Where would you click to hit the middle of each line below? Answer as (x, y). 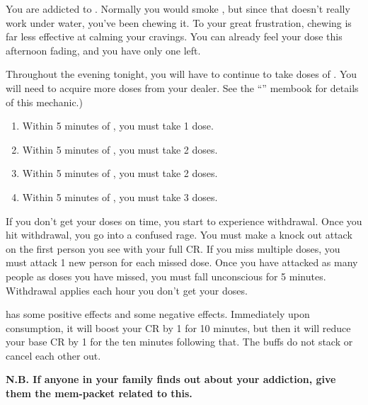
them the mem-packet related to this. (99, 393)
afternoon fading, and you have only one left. (103, 50)
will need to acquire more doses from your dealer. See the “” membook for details (182, 87)
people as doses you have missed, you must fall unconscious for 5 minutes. (166, 276)
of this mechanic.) (44, 102)
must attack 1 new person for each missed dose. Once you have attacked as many (182, 262)
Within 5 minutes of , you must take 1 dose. (118, 126)
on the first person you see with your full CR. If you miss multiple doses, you (173, 248)
